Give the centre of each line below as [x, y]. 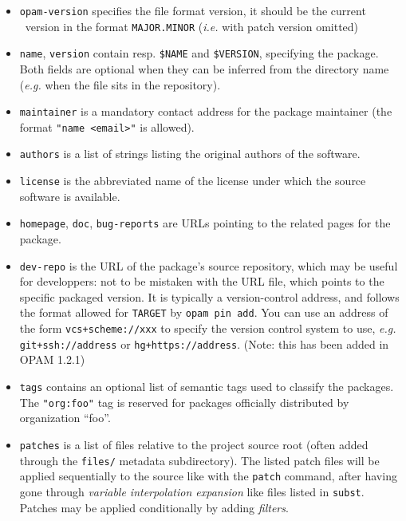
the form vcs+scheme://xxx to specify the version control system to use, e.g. [208, 328]
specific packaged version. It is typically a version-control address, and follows [209, 296]
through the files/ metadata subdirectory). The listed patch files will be [199, 460]
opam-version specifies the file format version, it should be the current [193, 10]
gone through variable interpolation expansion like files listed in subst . [192, 491]
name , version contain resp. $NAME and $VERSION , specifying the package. [199, 53]
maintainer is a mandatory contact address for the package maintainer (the [206, 111]
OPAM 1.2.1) [52, 359]
